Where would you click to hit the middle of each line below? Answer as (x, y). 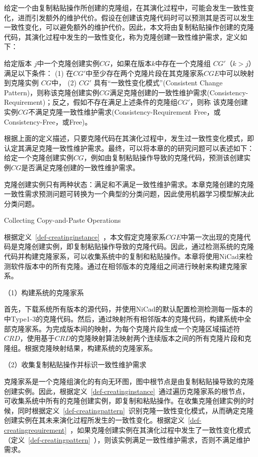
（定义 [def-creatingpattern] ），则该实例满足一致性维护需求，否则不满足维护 (127, 439)
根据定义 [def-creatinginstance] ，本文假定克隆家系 (85, 236)
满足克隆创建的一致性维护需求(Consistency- (179, 92)
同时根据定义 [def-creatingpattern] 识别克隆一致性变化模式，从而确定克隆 (135, 410)
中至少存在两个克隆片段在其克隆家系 (145, 73)
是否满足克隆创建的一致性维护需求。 (81, 167)
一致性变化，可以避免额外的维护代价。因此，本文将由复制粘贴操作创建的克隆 (129, 27)
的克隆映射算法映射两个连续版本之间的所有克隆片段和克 (161, 338)
